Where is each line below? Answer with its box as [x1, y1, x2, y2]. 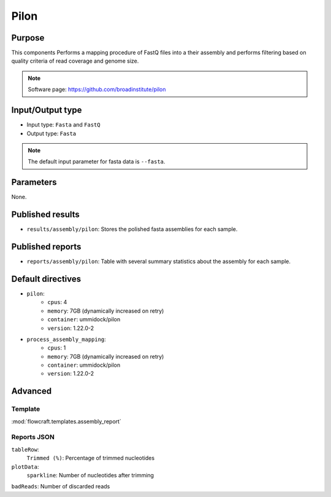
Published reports [11, 241, 82, 252]
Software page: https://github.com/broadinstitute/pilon [28, 86, 166, 93]
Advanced [11, 386, 52, 396]
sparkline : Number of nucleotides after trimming [26, 471, 154, 479]
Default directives [11, 273, 82, 284]
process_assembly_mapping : [26, 335, 107, 343]
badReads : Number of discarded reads [11, 483, 110, 490]
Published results [11, 209, 80, 220]
